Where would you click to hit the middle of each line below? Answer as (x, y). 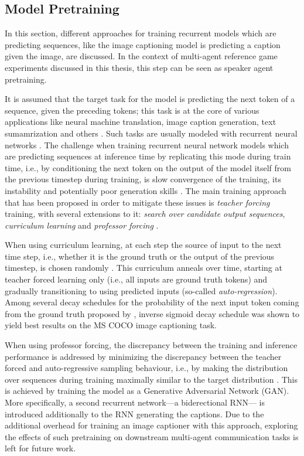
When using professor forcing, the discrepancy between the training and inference (151, 345)
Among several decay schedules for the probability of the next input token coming (152, 302)
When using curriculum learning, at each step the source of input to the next (143, 245)
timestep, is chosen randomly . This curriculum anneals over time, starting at (144, 268)
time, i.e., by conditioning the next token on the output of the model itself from (148, 167)
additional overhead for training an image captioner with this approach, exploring (151, 425)
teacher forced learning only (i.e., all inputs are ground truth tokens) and (136, 279)
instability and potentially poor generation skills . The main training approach (146, 190)
